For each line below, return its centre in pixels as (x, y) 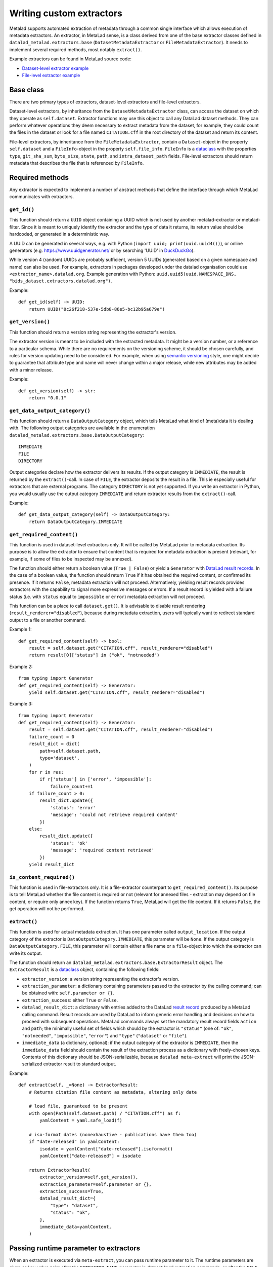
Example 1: (20, 629)
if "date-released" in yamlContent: (74, 1142)
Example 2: (21, 666)
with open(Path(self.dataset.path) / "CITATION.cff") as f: (105, 1113)
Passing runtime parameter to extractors (75, 1249)
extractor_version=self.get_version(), (89, 1177)
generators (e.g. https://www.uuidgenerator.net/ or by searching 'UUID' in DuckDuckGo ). (102, 250)
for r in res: (46, 772)
